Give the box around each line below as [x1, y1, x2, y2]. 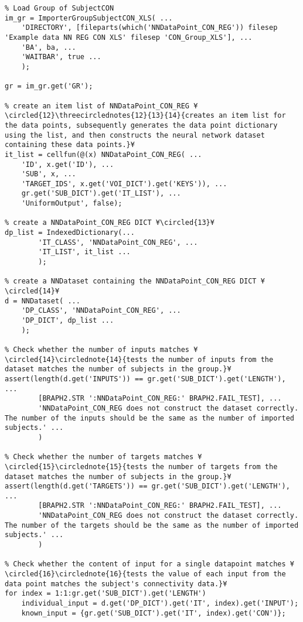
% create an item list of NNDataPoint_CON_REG [5, 101, 189, 110]
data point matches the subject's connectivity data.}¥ [5, 579, 227, 588]
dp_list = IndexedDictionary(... [5, 228, 135, 237]
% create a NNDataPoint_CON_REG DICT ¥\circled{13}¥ [5, 218, 215, 227]
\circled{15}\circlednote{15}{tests [5, 462, 148, 471]
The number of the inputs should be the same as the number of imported [5, 413, 294, 422]
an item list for [219, 111, 286, 120]
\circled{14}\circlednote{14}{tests [5, 355, 148, 364]
